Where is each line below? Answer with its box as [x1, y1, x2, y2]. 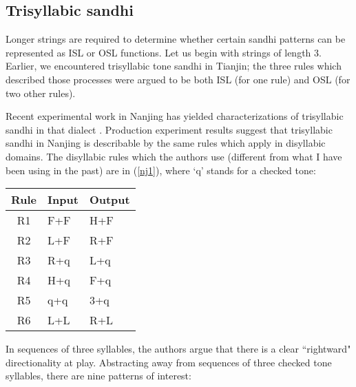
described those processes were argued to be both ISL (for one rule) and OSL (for [6, 72, 350, 86]
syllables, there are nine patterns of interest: [6, 368, 191, 383]
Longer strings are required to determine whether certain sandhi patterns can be [6, 32, 346, 46]
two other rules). [6, 85, 76, 100]
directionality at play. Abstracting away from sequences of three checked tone [6, 355, 332, 369]
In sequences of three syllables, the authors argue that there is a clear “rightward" [6, 342, 351, 356]
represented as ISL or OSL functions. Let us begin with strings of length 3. [6, 45, 322, 59]
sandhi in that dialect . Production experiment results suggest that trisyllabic [6, 122, 333, 136]
